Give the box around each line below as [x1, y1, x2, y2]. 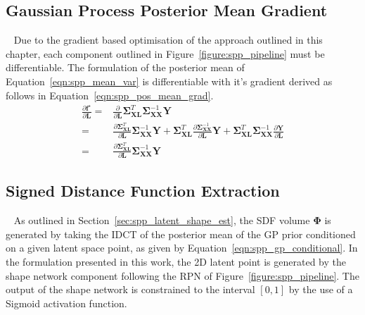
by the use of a [288, 282, 353, 297]
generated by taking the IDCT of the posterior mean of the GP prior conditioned [6, 226, 356, 241]
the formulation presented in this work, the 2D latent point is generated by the [6, 254, 346, 269]
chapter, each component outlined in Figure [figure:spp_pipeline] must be [6, 46, 325, 61]
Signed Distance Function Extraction [6, 180, 280, 202]
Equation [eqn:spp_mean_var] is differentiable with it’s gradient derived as [6, 73, 333, 88]
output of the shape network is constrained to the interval [6, 282, 255, 297]
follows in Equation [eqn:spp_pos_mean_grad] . [6, 87, 214, 102]
